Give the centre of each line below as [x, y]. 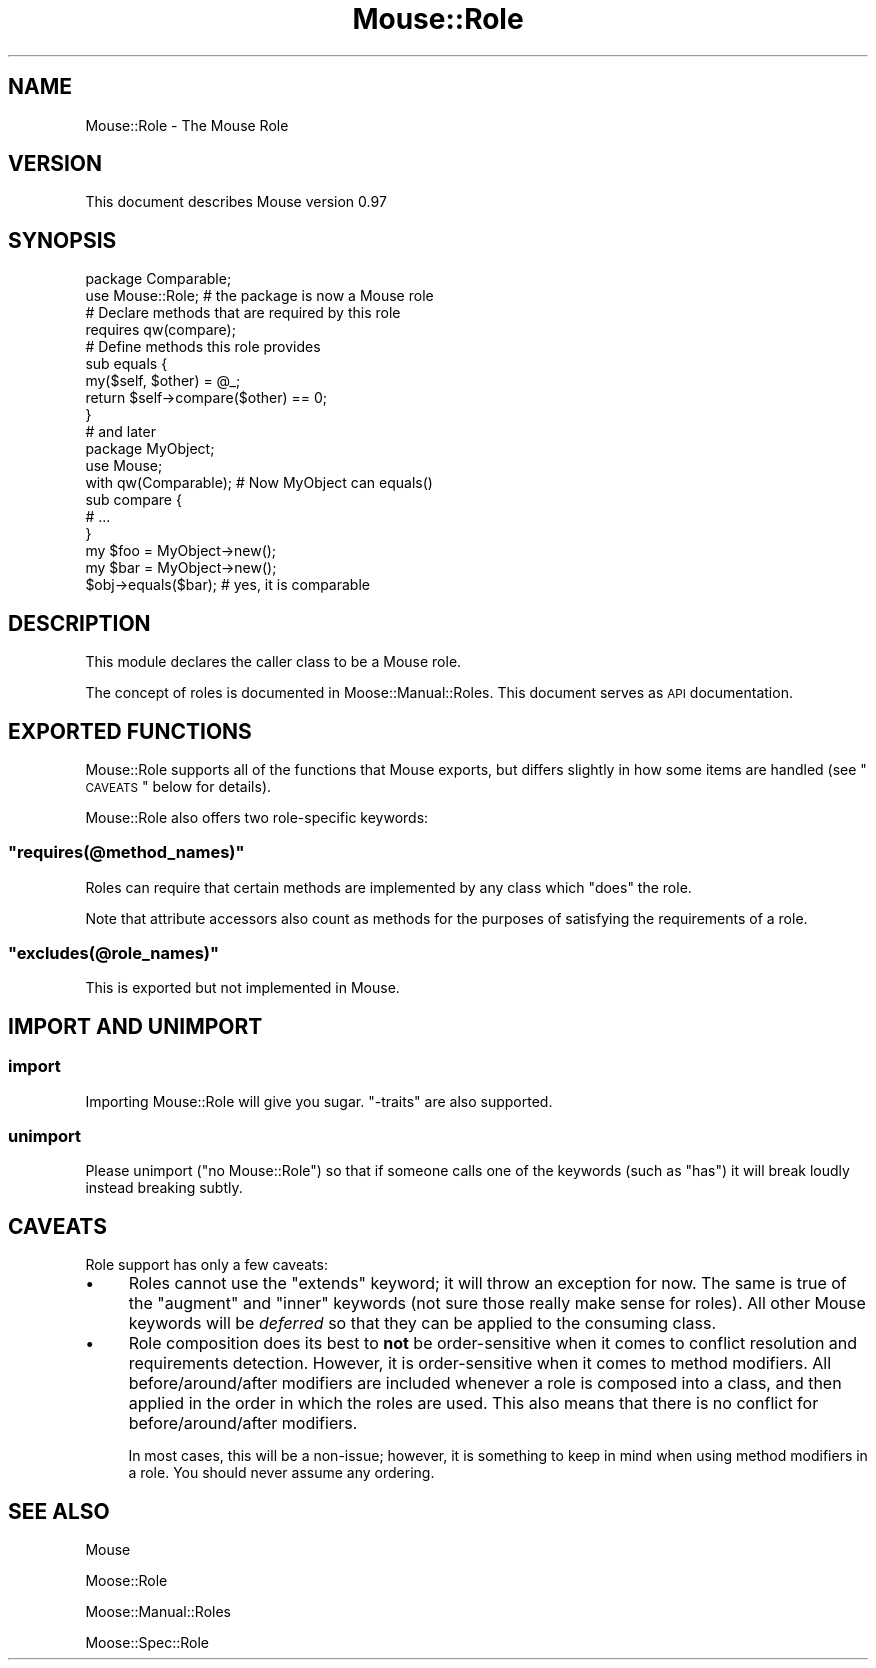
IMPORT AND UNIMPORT [135, 1026]
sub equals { [126, 364]
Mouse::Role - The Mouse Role [187, 125]
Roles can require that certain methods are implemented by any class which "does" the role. [388, 887]
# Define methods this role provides [203, 347]
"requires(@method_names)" [126, 852]
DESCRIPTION [79, 623]
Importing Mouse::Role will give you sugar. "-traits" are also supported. [319, 1101]
